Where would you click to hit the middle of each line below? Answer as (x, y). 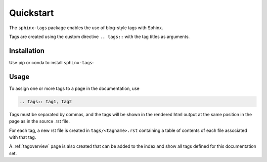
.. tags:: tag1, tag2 (46, 101)
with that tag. (23, 137)
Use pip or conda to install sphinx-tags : (51, 62)
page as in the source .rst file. (40, 121)
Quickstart (32, 13)
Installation (27, 51)
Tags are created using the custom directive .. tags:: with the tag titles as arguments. (99, 37)
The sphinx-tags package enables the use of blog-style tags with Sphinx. (86, 28)
